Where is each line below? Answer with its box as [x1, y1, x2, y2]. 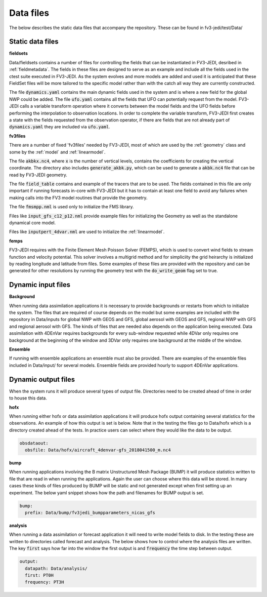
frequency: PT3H [25, 579, 64, 585]
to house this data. [9, 395, 47, 401]
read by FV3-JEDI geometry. [9, 172, 68, 178]
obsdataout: [19, 440, 49, 446]
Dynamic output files [9, 375, 75, 384]
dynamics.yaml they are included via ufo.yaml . [9, 124, 111, 130]
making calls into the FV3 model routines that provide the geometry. [9, 195, 148, 200]
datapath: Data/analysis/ [25, 565, 88, 571]
